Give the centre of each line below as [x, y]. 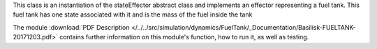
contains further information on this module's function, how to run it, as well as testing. [184, 37]
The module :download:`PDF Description [71, 27]
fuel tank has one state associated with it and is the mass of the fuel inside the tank [133, 14]
